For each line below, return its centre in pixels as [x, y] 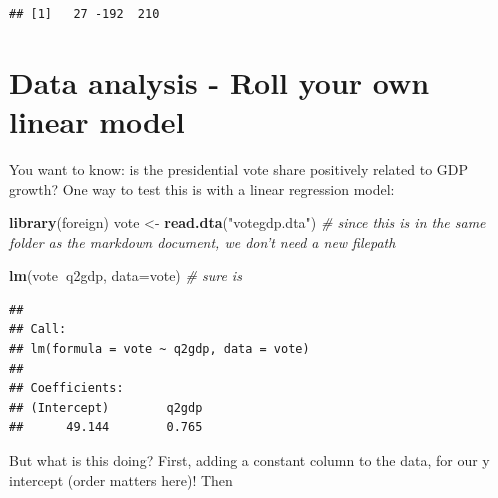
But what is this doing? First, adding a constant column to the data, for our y [249, 460]
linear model [97, 120]
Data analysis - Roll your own [219, 81]
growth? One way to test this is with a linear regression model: [202, 188]
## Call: [38, 329]
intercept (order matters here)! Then [121, 479]
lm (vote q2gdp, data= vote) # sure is [125, 275]
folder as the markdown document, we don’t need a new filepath [202, 241]
